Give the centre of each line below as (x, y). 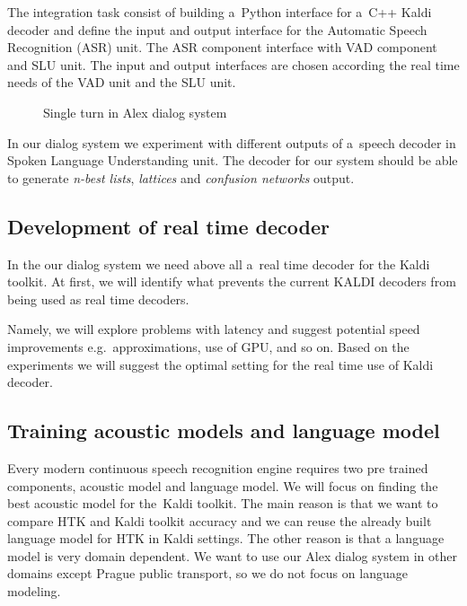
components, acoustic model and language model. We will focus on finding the (223, 485)
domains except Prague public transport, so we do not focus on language (207, 573)
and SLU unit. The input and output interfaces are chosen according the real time (233, 64)
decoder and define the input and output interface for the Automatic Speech (217, 29)
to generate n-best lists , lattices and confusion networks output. (181, 177)
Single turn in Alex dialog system (135, 112)
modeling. (34, 591)
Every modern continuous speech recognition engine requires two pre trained (218, 467)
